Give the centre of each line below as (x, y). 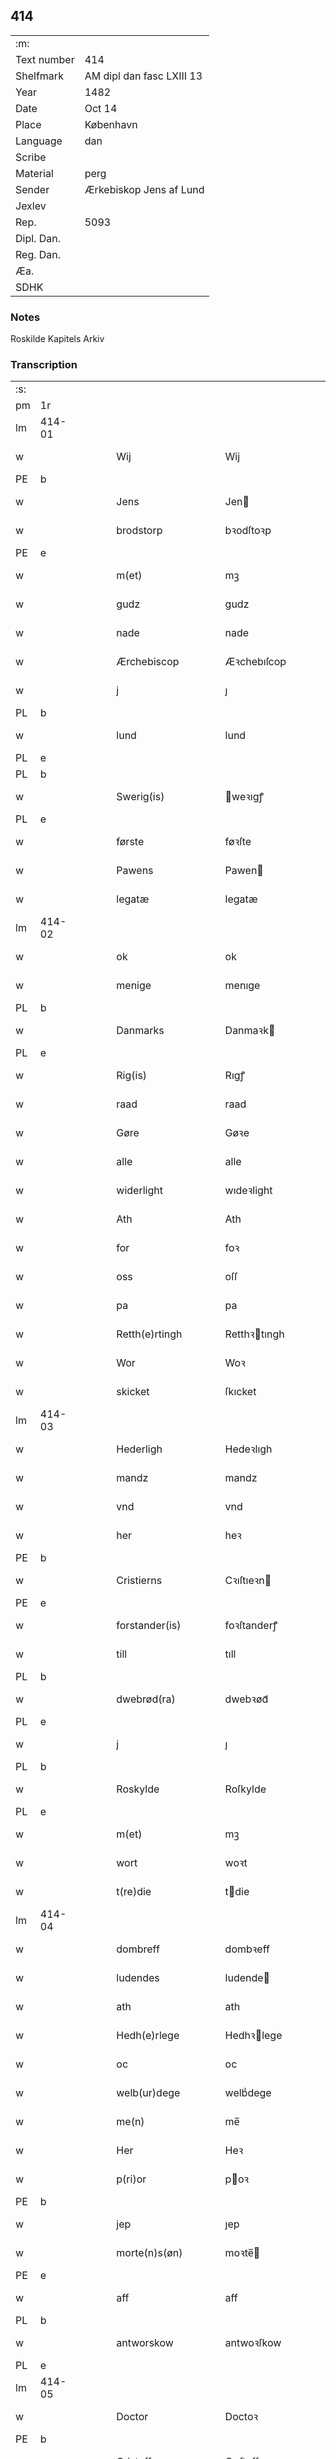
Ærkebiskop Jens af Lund (144, 189)
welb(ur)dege (148, 2093)
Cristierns (139, 1581)
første (130, 842)
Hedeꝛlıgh (248, 1449)
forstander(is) (149, 1626)
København (111, 124)
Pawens (135, 871)
